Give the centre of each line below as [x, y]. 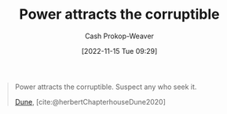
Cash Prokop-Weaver [119, 36]
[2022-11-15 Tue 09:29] [119, 51]
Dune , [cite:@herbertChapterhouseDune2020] [90, 102]
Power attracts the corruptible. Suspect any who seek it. [106, 87]
